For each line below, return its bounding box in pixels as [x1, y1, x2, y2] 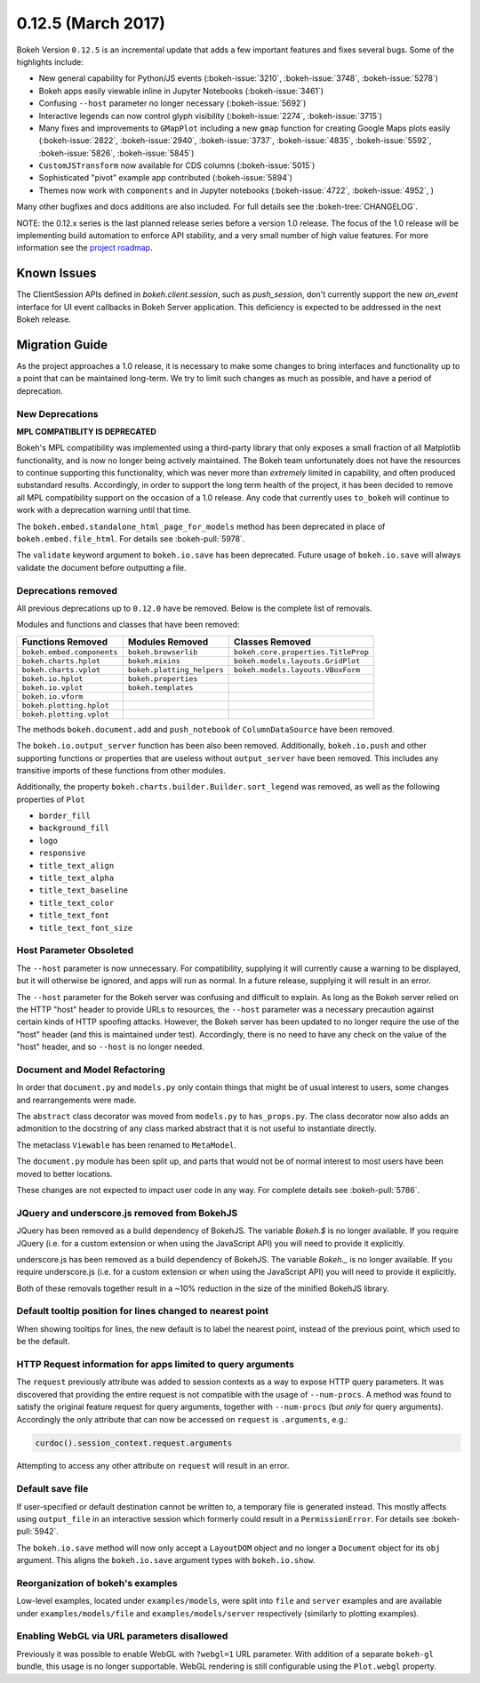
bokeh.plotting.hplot [21, 701, 110, 710]
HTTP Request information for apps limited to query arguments [16, 1358, 295, 1370]
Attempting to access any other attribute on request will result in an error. [16, 1461, 290, 1471]
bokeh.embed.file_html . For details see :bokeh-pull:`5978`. [16, 533, 245, 544]
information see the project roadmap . [16, 243, 153, 253]
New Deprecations [16, 407, 99, 420]
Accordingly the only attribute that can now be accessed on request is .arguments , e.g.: [16, 1414, 348, 1424]
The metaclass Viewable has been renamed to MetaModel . [16, 1139, 237, 1150]
